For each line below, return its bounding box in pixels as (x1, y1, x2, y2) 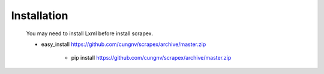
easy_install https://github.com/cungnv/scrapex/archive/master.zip (41, 41, 206, 48)
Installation (11, 9, 68, 22)
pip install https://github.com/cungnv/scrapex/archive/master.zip (71, 54, 232, 61)
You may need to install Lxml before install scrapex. (26, 30, 154, 37)
